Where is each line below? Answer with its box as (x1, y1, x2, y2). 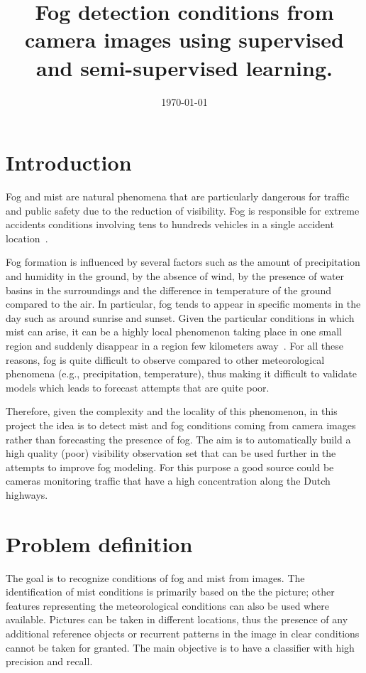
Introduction (6, 148, 132, 177)
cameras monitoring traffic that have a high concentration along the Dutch (6, 473, 331, 488)
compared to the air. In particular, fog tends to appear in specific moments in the (6, 296, 361, 311)
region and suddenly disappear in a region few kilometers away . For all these (6, 338, 343, 352)
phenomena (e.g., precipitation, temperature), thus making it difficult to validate (6, 366, 357, 381)
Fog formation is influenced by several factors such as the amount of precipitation (6, 254, 360, 269)
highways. (6, 487, 48, 502)
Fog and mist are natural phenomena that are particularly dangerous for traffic (6, 189, 350, 204)
